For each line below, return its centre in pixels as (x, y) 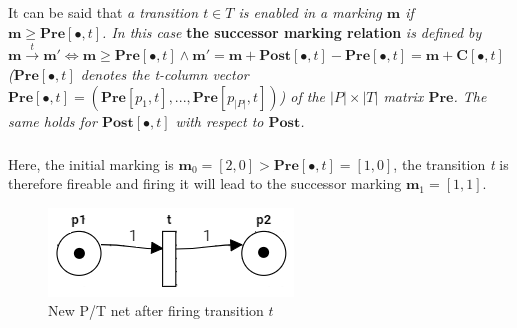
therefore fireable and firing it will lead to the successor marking (205, 183)
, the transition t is (451, 163)
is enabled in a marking (310, 12)
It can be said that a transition (103, 12)
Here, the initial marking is (91, 163)
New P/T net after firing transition (156, 310)
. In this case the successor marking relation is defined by (292, 31)
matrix (403, 95)
